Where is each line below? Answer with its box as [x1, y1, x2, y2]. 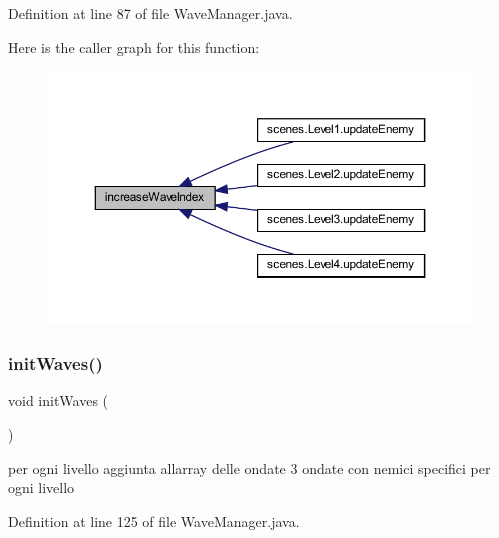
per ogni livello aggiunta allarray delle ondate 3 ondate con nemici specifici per [8, 457, 491, 478]
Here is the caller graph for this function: [8, 36, 260, 57]
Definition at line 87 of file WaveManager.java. [8, 3, 293, 23]
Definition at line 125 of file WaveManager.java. [8, 510, 300, 531]
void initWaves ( [8, 390, 109, 411]
